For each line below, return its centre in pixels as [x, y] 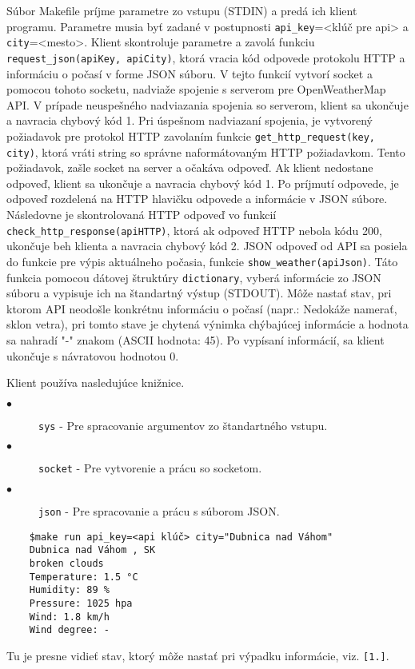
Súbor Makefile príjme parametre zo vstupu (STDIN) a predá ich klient [182, 10]
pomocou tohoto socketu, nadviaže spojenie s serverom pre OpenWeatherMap [196, 89]
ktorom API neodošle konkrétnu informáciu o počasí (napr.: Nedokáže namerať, [202, 308]
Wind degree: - [69, 630]
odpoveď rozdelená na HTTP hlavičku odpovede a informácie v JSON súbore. [197, 199]
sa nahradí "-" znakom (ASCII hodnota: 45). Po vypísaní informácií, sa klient [196, 339]
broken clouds [66, 564]
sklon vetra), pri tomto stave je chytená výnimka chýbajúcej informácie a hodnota [207, 324]
